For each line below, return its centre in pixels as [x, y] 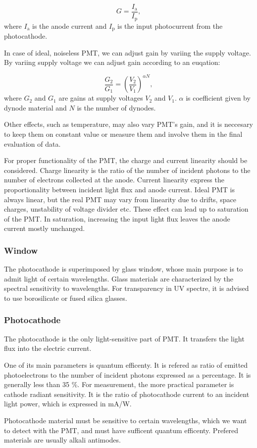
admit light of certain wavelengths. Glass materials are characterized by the [119, 278]
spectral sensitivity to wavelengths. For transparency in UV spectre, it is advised [127, 288]
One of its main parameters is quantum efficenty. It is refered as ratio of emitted [126, 364]
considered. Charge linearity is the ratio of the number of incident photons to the [127, 170]
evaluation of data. [32, 143]
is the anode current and [70, 26]
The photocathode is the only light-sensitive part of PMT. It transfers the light [124, 338]
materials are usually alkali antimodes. [62, 440]
